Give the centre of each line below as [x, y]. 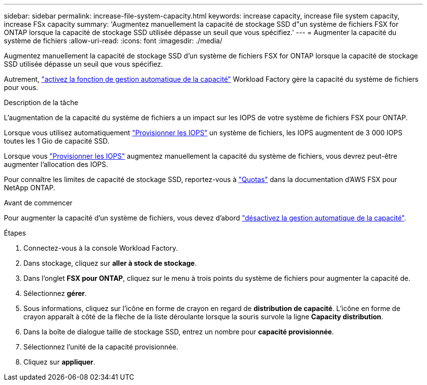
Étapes [15, 233]
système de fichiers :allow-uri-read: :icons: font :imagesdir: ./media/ [113, 41]
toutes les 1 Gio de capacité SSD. [57, 141]
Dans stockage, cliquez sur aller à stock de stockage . [110, 263]
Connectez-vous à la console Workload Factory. [101, 248]
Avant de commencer [38, 203]
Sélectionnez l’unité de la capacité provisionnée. [101, 347]
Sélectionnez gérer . [55, 293]
